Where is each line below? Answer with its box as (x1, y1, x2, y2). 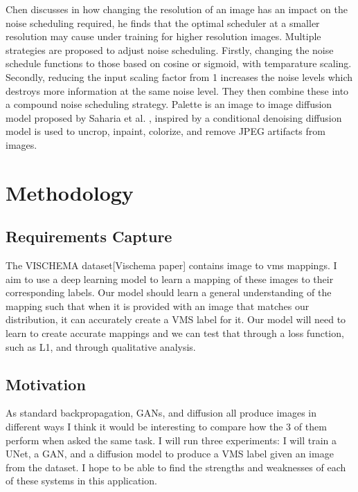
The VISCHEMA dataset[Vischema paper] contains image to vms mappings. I (6, 258, 337, 273)
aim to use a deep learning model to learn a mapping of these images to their (6, 271, 334, 286)
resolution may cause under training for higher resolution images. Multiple (6, 29, 321, 44)
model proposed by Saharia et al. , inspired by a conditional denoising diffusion (6, 110, 342, 125)
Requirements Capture (6, 226, 172, 247)
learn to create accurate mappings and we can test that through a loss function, (6, 326, 344, 340)
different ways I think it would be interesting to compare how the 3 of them (6, 419, 327, 434)
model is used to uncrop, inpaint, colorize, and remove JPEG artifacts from (6, 124, 325, 138)
